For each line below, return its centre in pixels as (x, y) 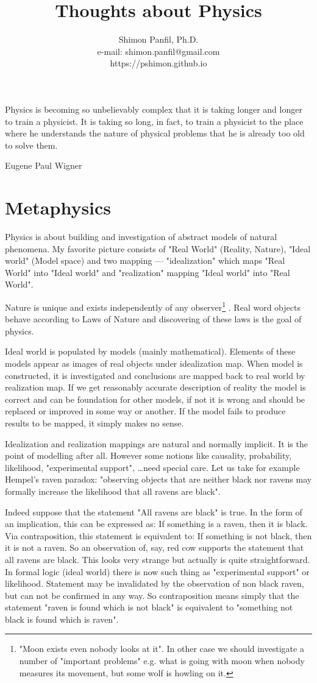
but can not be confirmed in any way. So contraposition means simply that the (152, 595)
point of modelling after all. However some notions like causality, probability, (148, 455)
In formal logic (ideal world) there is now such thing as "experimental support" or (157, 571)
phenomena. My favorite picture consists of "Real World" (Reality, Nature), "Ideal (158, 248)
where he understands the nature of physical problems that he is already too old (155, 133)
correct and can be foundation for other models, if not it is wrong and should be (155, 399)
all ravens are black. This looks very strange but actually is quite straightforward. (158, 559)
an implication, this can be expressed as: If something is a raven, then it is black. (156, 524)
